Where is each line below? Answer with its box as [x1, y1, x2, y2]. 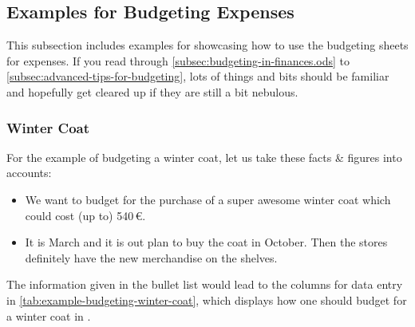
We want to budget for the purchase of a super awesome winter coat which [25, 191, 391, 207]
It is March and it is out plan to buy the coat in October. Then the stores [25, 234, 388, 250]
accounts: [6, 164, 52, 181]
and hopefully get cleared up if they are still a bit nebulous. [6, 83, 298, 100]
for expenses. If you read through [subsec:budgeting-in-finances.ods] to [6, 52, 350, 69]
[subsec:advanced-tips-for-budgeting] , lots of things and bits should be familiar [6, 68, 389, 85]
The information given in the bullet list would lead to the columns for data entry [6, 276, 403, 293]
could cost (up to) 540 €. [25, 207, 146, 223]
